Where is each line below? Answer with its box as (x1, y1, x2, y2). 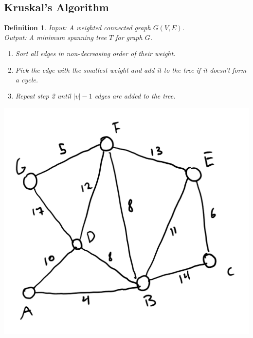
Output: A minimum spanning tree (4, 32, 107, 42)
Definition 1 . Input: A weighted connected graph (4, 22, 151, 33)
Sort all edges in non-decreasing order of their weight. (15, 48, 176, 59)
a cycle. (15, 74, 38, 84)
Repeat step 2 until (15, 91, 71, 101)
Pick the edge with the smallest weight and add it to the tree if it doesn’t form (15, 64, 247, 75)
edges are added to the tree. (94, 91, 176, 101)
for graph (115, 32, 143, 42)
